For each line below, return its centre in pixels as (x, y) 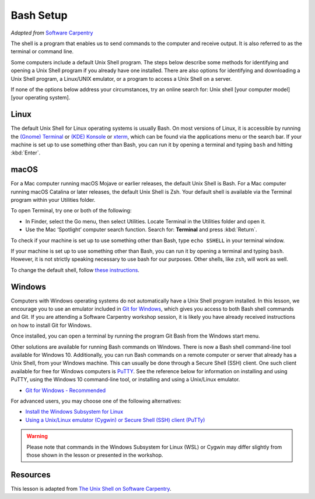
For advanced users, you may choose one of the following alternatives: (96, 401)
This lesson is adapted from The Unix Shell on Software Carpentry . (91, 488)
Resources (31, 475)
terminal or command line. (42, 51)
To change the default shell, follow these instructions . (75, 270)
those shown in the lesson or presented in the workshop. (95, 455)
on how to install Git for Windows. (51, 325)
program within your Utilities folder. (53, 200)
